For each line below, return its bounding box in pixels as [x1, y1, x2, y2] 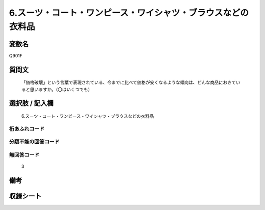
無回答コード [9, 151, 40, 158]
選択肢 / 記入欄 [9, 99, 54, 107]
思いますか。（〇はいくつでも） [29, 86, 93, 92]
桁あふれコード [9, 125, 45, 132]
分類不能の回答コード [9, 138, 60, 145]
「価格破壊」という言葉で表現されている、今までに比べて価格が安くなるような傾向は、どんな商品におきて [21, 79, 237, 85]
